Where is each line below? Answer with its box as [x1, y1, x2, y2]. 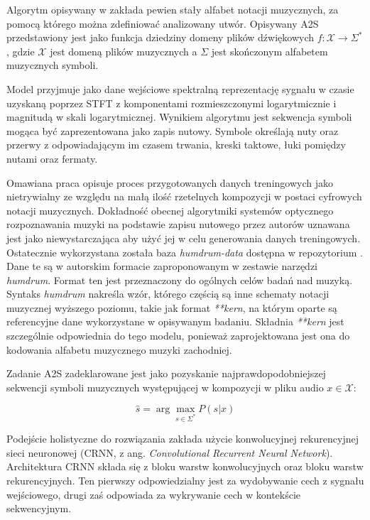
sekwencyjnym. [6, 501, 72, 516]
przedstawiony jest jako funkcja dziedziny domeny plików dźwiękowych [6, 30, 315, 45]
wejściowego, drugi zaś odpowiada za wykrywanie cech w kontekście [6, 487, 301, 502]
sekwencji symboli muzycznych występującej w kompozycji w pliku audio [6, 379, 324, 394]
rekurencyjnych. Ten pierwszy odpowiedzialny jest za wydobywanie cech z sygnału [6, 473, 364, 487]
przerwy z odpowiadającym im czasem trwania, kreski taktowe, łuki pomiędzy [6, 137, 346, 152]
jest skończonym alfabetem [211, 43, 328, 58]
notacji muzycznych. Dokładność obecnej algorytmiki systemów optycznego [6, 202, 334, 217]
